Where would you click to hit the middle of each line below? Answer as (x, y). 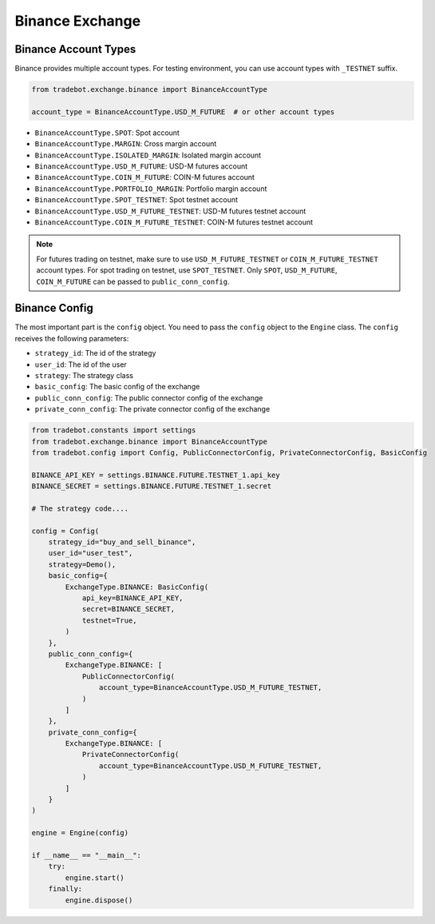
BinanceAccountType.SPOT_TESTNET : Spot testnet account (136, 200)
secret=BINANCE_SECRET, (129, 609)
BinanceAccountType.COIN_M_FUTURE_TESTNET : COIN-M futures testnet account (174, 222)
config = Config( (65, 531)
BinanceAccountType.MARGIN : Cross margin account (126, 144)
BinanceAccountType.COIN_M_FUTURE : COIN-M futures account (145, 177)
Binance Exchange (78, 21)
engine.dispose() (99, 900)
